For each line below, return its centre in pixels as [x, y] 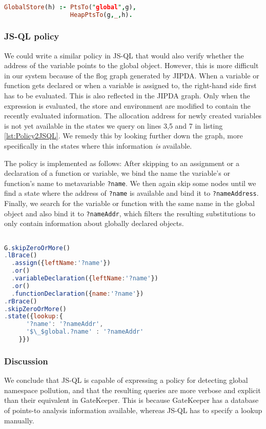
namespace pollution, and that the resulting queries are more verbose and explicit [132, 390]
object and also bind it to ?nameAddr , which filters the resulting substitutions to [130, 213]
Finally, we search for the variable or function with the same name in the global [129, 203]
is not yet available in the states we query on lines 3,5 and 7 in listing [114, 125]
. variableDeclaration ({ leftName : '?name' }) [85, 279]
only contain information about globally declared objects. [94, 223]
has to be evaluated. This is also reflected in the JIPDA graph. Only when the [127, 95]
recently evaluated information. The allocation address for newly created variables [133, 116]
